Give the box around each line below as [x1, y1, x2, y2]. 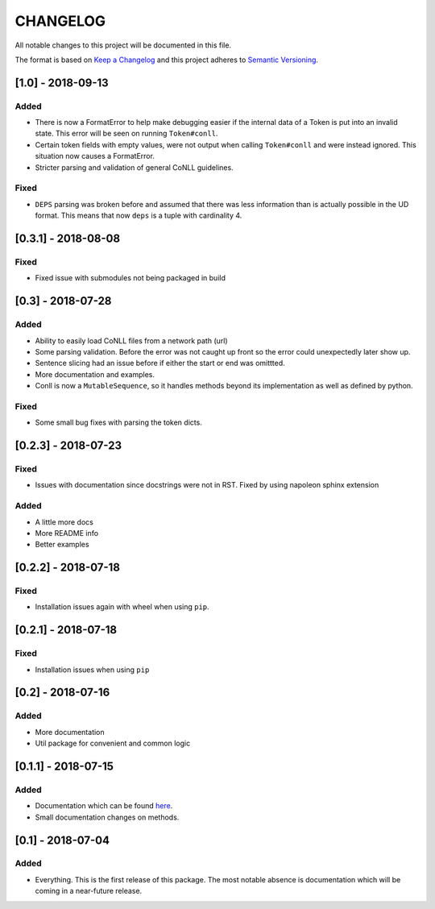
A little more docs [35, 517, 94, 527]
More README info [35, 528, 99, 538]
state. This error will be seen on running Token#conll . [35, 129, 218, 139]
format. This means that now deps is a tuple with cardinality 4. [35, 210, 242, 221]
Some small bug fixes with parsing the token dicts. [35, 417, 203, 427]
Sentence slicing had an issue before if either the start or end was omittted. [35, 359, 285, 368]
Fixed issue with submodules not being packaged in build [35, 273, 226, 283]
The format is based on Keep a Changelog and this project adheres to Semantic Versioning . [14, 55, 318, 64]
